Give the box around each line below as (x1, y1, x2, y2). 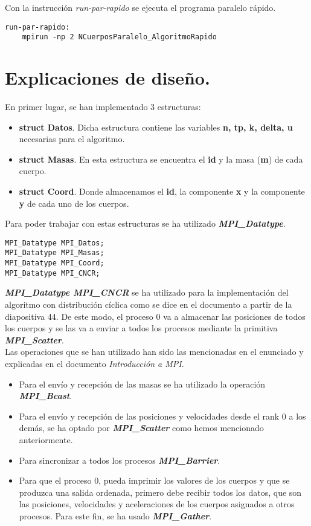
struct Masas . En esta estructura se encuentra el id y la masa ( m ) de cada (19, 152, 303, 165)
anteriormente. (19, 433, 73, 446)
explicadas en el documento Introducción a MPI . (5, 357, 184, 369)
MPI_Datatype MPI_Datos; (5, 238, 104, 247)
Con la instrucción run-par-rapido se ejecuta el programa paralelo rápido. (5, 1, 276, 13)
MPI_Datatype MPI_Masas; (5, 248, 104, 258)
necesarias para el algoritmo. (19, 132, 125, 145)
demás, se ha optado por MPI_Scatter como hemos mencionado (19, 421, 264, 434)
